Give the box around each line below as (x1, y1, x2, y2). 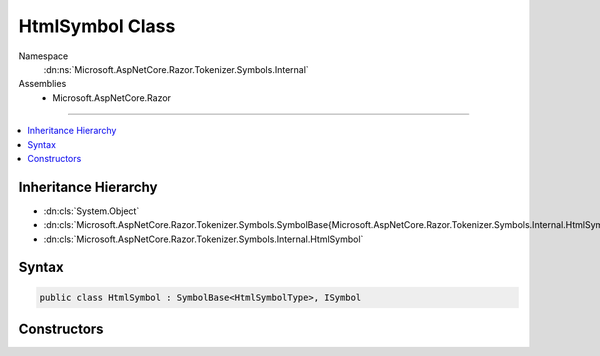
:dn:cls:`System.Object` (43, 205, 140, 217)
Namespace (18, 50, 69, 62)
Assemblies (18, 78, 67, 90)
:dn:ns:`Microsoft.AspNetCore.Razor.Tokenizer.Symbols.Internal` (43, 63, 309, 75)
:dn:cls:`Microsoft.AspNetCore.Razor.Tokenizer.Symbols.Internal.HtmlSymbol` (43, 233, 364, 245)
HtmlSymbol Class (18, 15, 176, 37)
